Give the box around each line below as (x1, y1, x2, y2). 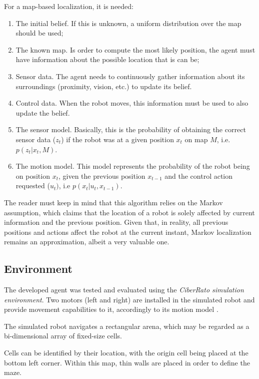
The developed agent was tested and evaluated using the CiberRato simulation (4, 284, 244, 295)
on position (15, 170, 50, 181)
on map (184, 134, 208, 144)
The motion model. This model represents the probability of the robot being (15, 161, 250, 171)
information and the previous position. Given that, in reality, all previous (4, 217, 228, 227)
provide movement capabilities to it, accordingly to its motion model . (4, 304, 218, 314)
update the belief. (15, 107, 70, 118)
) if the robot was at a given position (61, 134, 174, 144)
